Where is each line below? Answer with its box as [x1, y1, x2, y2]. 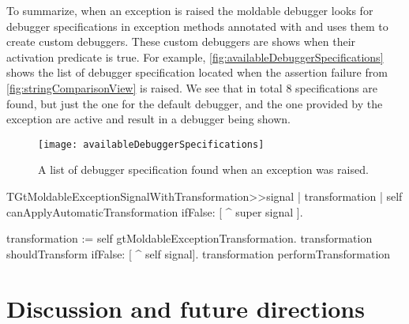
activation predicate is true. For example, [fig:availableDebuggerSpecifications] [6, 48, 384, 65]
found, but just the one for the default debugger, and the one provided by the [6, 95, 383, 111]
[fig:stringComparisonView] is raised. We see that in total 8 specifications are [6, 79, 378, 96]
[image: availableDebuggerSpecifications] [38, 138, 265, 150]
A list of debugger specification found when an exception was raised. [38, 161, 369, 178]
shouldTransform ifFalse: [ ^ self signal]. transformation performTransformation [6, 245, 391, 262]
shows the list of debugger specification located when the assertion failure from [6, 64, 388, 81]
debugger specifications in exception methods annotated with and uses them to [6, 17, 388, 34]
